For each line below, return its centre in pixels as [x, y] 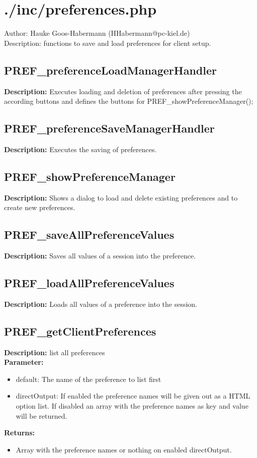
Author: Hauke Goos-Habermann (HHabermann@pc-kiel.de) [97, 33]
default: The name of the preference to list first [89, 379]
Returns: [20, 433]
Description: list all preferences [55, 352]
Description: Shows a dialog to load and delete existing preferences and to [121, 197]
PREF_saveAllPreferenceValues [89, 235]
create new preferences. [40, 207]
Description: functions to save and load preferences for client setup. [108, 43]
